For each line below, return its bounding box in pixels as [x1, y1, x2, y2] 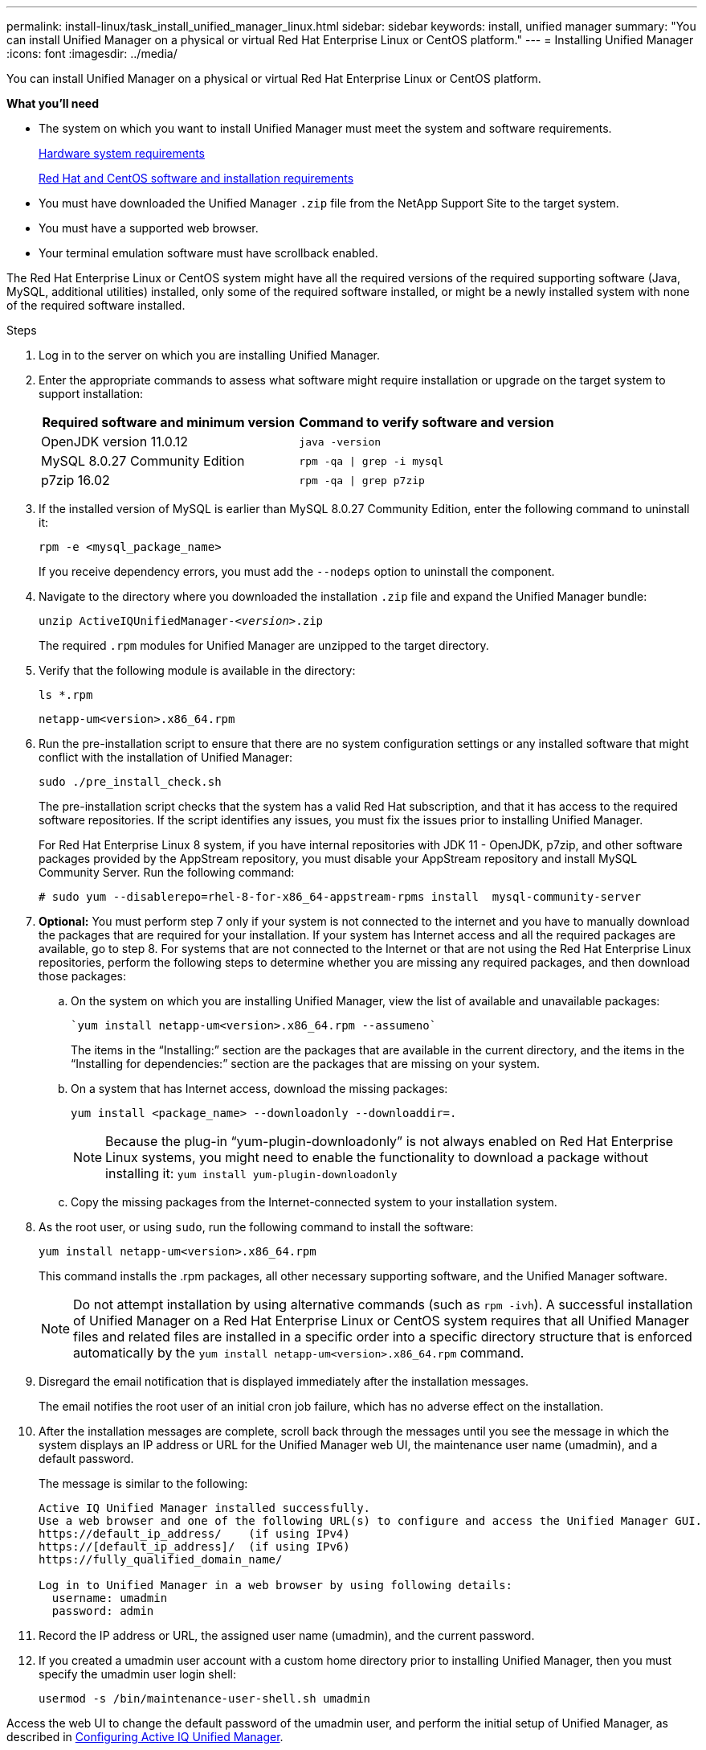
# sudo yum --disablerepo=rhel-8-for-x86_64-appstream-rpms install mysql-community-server [39, 890, 642, 903]
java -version [299, 435, 382, 448]
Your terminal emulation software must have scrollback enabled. [39, 246, 378, 260]
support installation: [39, 387, 144, 401]
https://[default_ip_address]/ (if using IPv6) [39, 1540, 350, 1553]
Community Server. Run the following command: [39, 865, 295, 879]
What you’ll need [6, 97, 99, 110]
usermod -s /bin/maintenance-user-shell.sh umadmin [39, 1692, 371, 1705]
